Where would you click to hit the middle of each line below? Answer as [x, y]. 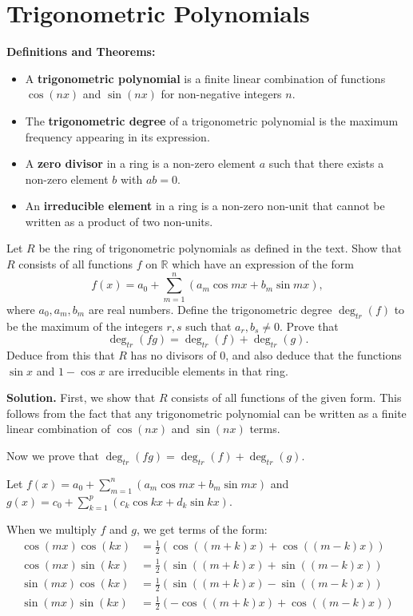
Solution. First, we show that [81, 397]
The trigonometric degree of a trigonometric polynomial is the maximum [212, 120]
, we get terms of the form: [202, 529]
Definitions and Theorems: [81, 52]
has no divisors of [173, 354]
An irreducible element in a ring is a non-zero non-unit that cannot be [205, 206]
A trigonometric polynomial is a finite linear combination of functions [205, 78]
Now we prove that [53, 455]
